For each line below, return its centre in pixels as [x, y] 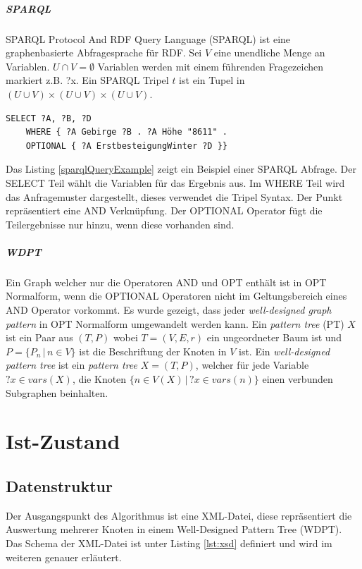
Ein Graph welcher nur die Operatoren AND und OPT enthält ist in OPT [166, 282]
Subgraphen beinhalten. [57, 392]
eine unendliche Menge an [269, 53]
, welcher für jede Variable [252, 365]
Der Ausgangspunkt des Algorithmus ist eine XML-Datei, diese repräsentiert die [179, 515]
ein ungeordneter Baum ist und [274, 337]
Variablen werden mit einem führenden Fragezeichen [210, 66]
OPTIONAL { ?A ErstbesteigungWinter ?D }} [126, 146]
